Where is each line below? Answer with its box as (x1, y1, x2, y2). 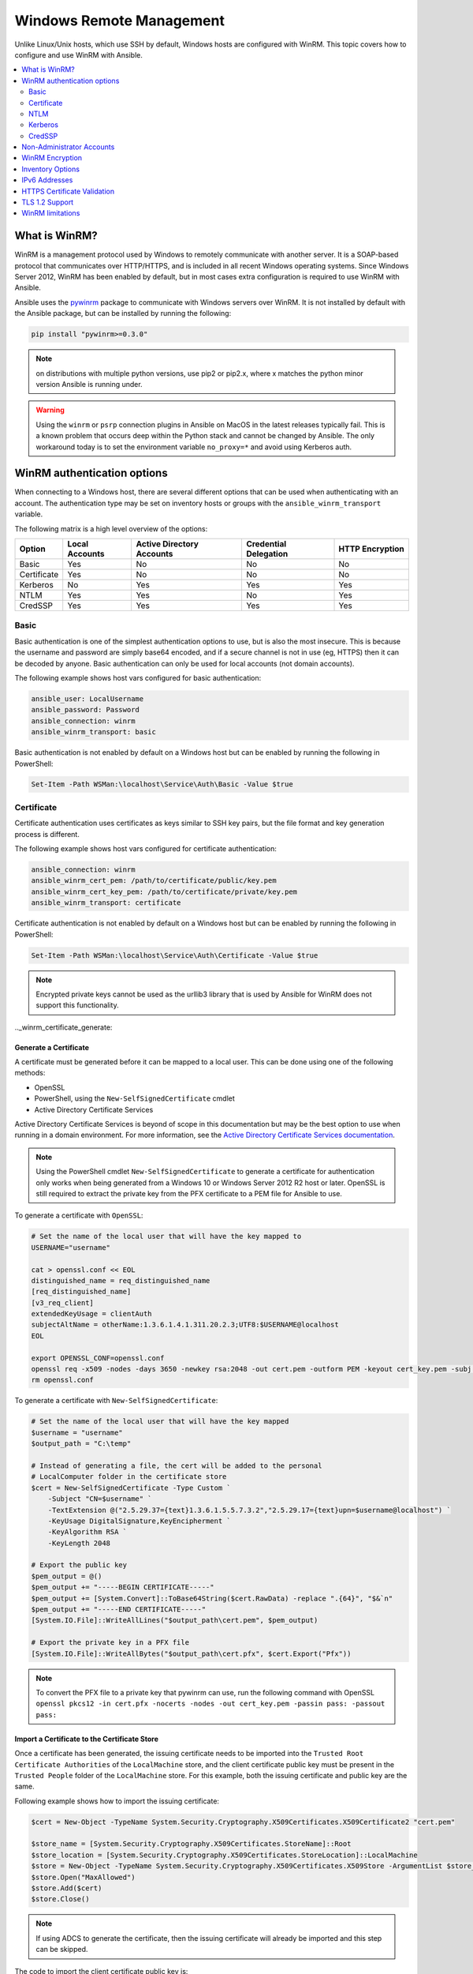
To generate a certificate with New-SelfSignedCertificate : (14, 1396, 218, 1405)
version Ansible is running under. (35, 380, 143, 389)
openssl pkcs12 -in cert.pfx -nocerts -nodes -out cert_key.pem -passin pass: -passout (35, 1699, 385, 1709)
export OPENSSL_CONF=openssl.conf (31, 1353, 165, 1362)
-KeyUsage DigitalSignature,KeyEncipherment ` (47, 1516, 232, 1526)
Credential (245, 539, 287, 550)
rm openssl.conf (31, 1375, 95, 1385)
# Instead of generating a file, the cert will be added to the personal (31, 1461, 322, 1470)
